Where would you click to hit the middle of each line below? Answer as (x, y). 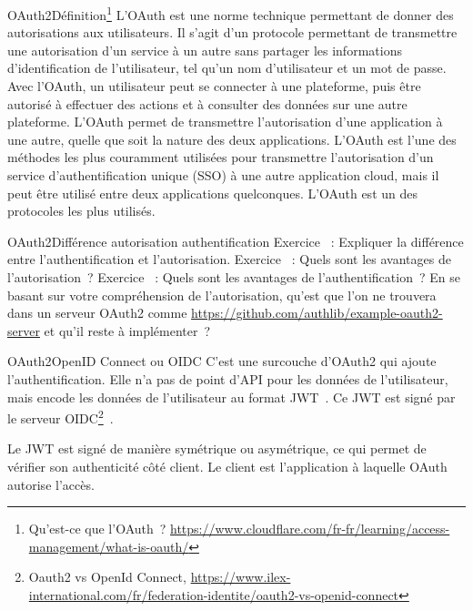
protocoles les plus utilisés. (81, 211)
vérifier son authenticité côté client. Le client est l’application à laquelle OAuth (227, 466)
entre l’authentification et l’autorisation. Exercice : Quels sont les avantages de (229, 259)
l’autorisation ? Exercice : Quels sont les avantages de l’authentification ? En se (234, 276)
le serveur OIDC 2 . (60, 417)
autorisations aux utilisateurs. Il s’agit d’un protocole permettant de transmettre (232, 32)
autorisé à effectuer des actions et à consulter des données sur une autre (207, 103)
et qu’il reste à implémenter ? (127, 330)
